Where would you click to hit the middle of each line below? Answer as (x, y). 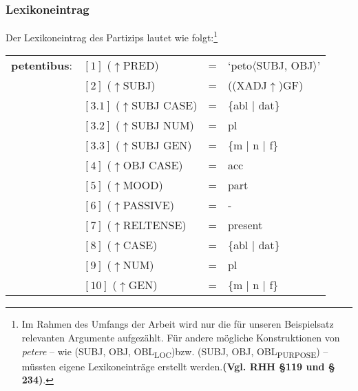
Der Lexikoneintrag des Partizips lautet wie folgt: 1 (112, 36)
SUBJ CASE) (165, 105)
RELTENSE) (155, 225)
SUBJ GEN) (162, 145)
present (245, 225)
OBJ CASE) (153, 165)
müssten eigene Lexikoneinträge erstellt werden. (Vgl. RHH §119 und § (178, 366)
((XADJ (247, 85)
